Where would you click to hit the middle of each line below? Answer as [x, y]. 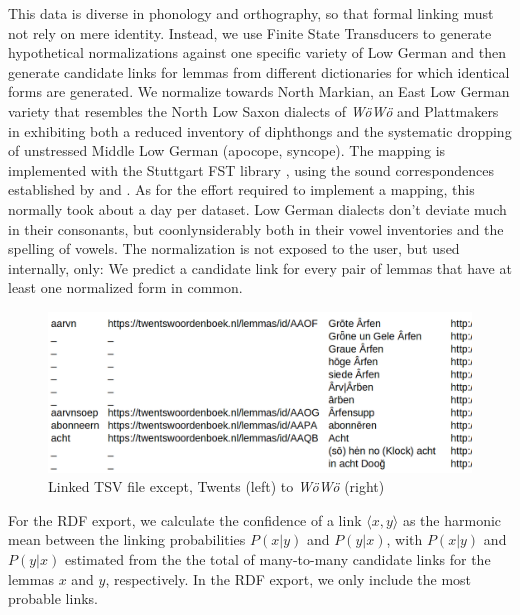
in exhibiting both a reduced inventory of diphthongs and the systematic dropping [260, 130]
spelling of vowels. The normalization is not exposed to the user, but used [234, 248]
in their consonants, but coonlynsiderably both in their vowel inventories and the [256, 228]
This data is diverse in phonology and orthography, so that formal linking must [251, 13]
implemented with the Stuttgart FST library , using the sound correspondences [251, 169]
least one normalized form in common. [125, 287]
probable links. [53, 598]
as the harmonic [452, 519]
